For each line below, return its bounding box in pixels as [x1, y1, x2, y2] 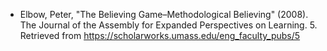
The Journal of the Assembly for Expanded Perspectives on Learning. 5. [19, 19, 318, 31]
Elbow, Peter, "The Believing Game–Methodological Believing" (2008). [19, 9, 309, 20]
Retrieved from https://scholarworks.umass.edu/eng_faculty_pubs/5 [19, 30, 301, 41]
